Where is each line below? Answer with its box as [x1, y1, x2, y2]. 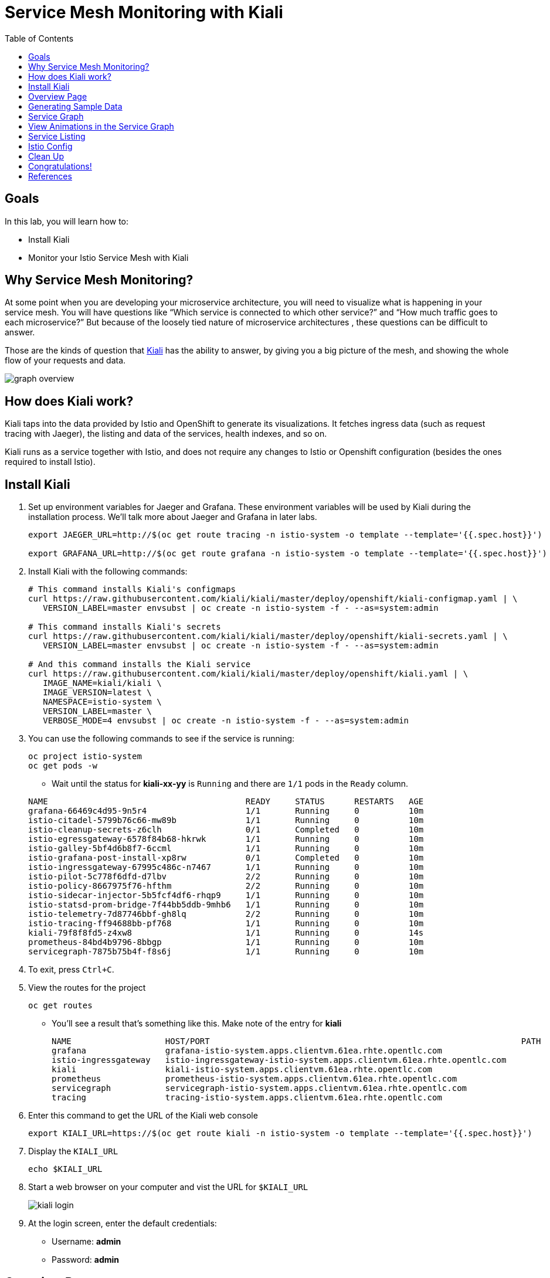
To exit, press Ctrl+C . [28, 964, 114, 975]
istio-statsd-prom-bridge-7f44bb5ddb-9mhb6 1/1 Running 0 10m [28, 900, 424, 910]
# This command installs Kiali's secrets [28, 622, 221, 632]
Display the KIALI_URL [28, 1146, 118, 1157]
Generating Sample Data [28, 101, 123, 111]
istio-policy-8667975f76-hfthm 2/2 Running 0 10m [28, 881, 424, 891]
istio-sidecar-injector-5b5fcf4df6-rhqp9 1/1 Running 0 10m [28, 890, 424, 900]
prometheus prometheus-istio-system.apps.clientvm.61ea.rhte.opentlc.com [52, 1074, 457, 1084]
